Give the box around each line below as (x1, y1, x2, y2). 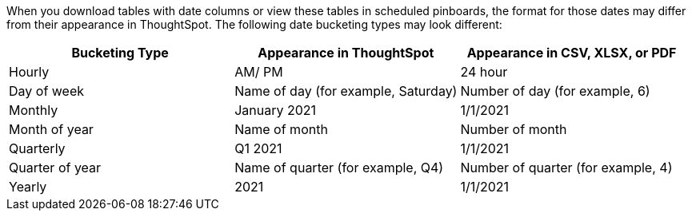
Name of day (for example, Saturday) (234, 83, 458, 99)
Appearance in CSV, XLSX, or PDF (466, 45, 677, 61)
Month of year (9, 121, 94, 137)
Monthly (9, 102, 58, 118)
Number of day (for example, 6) (460, 83, 650, 99)
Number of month (460, 121, 567, 137)
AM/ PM (234, 64, 283, 80)
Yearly (9, 179, 47, 195)
